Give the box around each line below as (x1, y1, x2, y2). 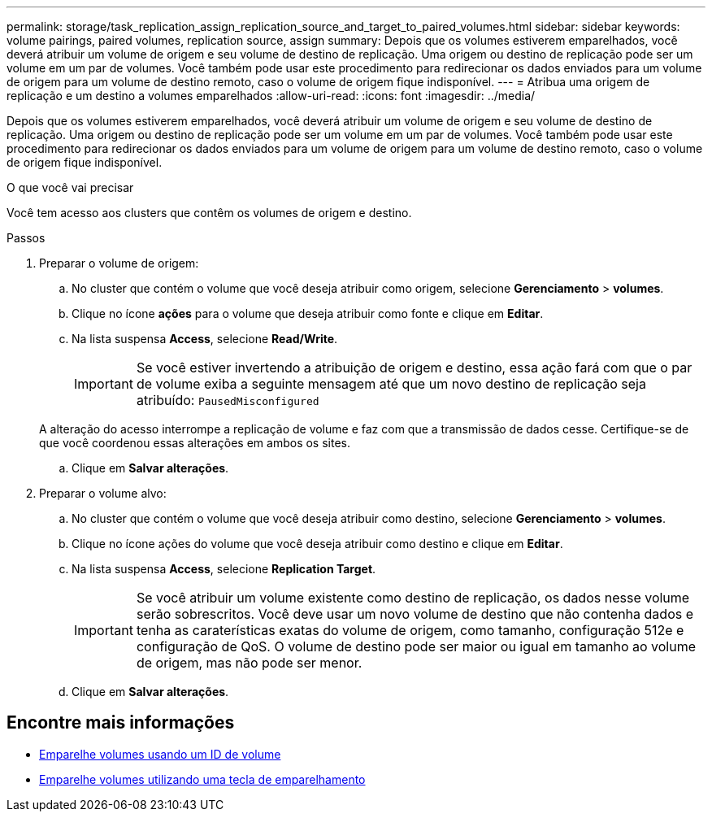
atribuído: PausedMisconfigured (136, 392, 319, 408)
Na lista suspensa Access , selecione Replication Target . (72, 562, 376, 576)
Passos (7, 231, 46, 245)
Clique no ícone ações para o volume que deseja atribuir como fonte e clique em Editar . (72, 307, 544, 320)
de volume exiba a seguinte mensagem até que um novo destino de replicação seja (136, 376, 646, 392)
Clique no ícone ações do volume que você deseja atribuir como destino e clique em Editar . (72, 537, 563, 550)
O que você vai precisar (7, 181, 134, 194)
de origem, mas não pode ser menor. (136, 655, 363, 671)
